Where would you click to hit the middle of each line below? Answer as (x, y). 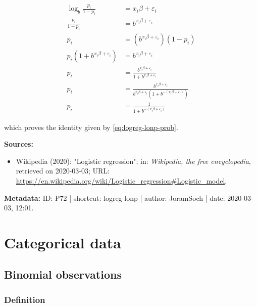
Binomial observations (63, 274)
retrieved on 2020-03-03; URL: (63, 171)
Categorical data (63, 242)
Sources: (19, 144)
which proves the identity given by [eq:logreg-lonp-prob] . (91, 127)
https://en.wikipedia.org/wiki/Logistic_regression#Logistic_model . (121, 180)
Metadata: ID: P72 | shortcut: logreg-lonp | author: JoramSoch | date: (115, 198)
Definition (25, 299)
